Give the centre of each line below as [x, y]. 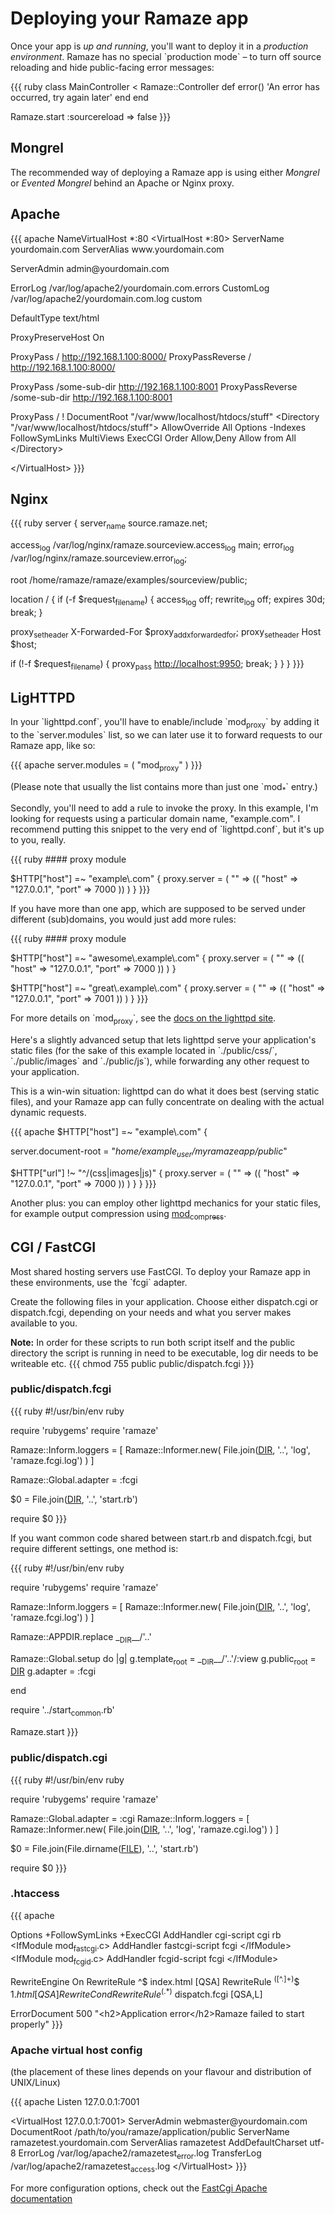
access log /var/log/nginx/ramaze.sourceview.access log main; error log [152, 546]
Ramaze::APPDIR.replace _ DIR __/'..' [81, 1637]
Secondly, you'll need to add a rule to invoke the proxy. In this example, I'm [164, 808]
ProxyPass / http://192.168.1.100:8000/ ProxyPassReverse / [131, 356]
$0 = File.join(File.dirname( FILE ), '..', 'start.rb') [104, 1848]
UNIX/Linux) [35, 2083]
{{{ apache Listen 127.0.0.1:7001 [75, 2102]
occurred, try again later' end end [79, 97]
